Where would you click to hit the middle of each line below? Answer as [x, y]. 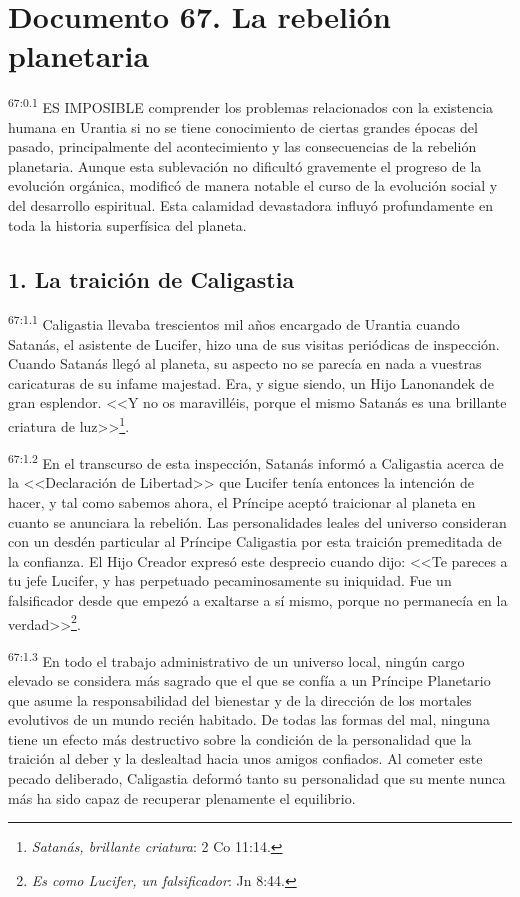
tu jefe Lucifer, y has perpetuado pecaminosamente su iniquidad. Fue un [230, 580]
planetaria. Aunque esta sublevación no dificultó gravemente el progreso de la [245, 165]
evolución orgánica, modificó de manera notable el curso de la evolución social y [253, 185]
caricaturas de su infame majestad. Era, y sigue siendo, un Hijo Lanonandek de [251, 382]
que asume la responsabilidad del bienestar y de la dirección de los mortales [240, 699]
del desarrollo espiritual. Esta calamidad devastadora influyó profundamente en [250, 204]
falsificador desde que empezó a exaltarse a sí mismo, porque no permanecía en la [258, 600]
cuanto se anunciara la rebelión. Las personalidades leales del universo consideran [257, 521]
